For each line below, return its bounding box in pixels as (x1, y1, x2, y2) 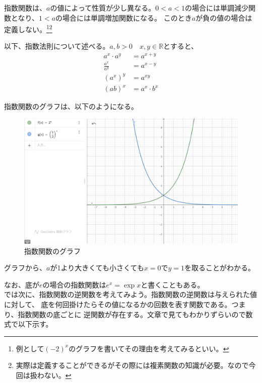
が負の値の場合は (195, 12, 252, 23)
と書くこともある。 (141, 279, 205, 290)
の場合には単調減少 (185, 3, 249, 13)
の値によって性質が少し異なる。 (50, 3, 156, 13)
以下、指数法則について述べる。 (4, 41, 110, 51)
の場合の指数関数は (42, 279, 106, 290)
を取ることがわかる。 (184, 262, 255, 273)
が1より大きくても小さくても (50, 262, 144, 273)
